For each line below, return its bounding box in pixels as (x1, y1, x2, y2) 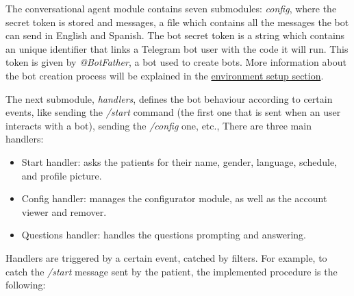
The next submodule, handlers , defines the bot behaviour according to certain (5, 91, 333, 106)
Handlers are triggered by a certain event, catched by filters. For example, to (5, 250, 327, 264)
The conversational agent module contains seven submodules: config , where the (5, 1, 337, 15)
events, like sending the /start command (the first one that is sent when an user (5, 105, 341, 119)
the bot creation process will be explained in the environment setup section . (5, 68, 324, 82)
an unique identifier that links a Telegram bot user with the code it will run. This (5, 41, 349, 56)
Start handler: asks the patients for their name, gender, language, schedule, (21, 154, 337, 169)
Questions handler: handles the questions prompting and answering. (21, 227, 306, 242)
